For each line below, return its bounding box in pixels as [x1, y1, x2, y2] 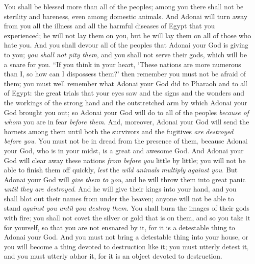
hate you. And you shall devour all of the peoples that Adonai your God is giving [4, 40, 249, 50]
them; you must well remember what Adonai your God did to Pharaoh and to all [4, 78, 248, 88]
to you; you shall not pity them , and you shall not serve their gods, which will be [4, 49, 247, 59]
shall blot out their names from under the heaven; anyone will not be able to [4, 193, 234, 203]
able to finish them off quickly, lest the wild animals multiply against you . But [4, 165, 238, 175]
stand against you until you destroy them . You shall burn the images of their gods [4, 203, 250, 213]
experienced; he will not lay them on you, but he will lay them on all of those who [4, 30, 251, 40]
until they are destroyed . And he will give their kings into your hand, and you [4, 184, 236, 194]
